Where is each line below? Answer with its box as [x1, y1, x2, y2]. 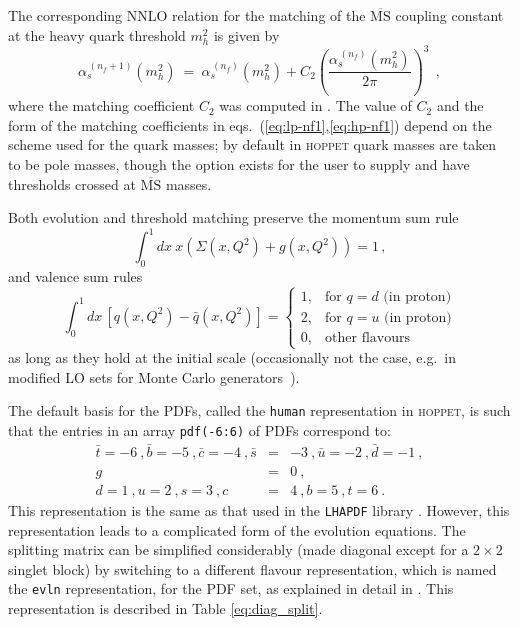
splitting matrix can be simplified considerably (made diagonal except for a [8, 539, 469, 560]
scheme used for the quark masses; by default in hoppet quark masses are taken [8, 134, 497, 155]
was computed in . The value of [219, 95, 412, 116]
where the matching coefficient [8, 95, 195, 116]
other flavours [325, 330, 411, 345]
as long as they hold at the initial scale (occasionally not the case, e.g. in [8, 347, 456, 368]
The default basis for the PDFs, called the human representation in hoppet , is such [8, 400, 511, 421]
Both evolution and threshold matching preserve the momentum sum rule [8, 207, 459, 228]
